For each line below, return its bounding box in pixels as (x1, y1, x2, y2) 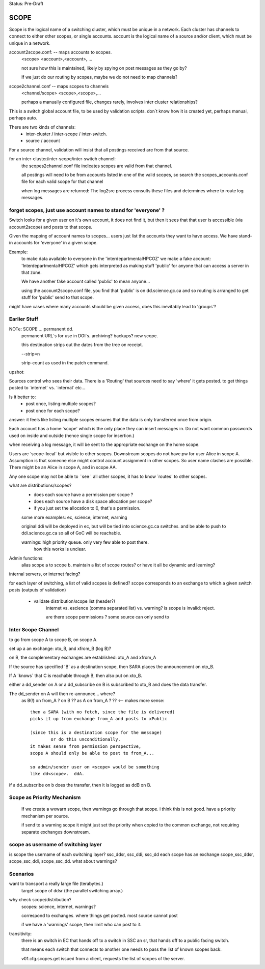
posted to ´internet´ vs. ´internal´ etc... (9, 385, 86, 391)
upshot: (9, 369, 25, 375)
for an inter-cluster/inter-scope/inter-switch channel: (9, 156, 116, 162)
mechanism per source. (21, 813, 70, 819)
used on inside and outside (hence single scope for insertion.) (9, 433, 134, 439)
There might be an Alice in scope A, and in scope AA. (9, 465, 117, 470)
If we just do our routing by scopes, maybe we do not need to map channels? (21, 74, 178, 80)
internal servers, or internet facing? (9, 571, 80, 577)
